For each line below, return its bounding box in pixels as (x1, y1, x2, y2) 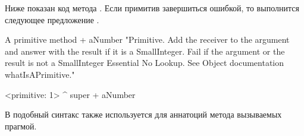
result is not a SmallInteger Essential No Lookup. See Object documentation (5, 56, 284, 69)
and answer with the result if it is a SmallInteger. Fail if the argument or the (5, 45, 285, 57)
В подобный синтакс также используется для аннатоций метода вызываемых (5, 108, 282, 121)
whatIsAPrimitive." (5, 68, 75, 80)
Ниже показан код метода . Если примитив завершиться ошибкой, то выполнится (5, 2, 299, 14)
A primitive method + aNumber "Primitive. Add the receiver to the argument (5, 33, 290, 46)
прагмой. (5, 119, 37, 132)
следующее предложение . (5, 13, 99, 26)
